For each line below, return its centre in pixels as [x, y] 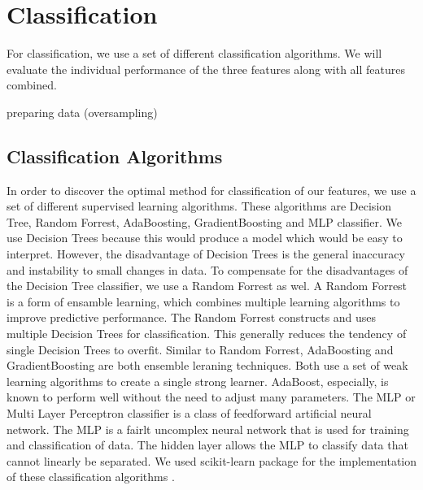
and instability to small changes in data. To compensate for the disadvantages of [207, 269]
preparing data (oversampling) [82, 112]
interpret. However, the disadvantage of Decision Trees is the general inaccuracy [206, 254]
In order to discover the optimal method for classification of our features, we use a [211, 190]
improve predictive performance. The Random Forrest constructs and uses [192, 317]
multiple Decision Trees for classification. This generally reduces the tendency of [207, 334]
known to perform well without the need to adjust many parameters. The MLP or [211, 397]
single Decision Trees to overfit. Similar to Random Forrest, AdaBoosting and [200, 349]
